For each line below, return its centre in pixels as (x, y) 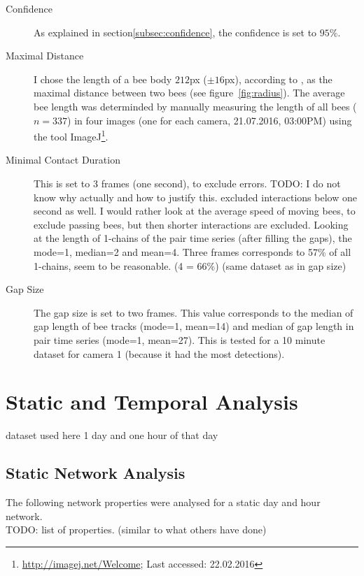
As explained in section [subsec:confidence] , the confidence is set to (175, 32)
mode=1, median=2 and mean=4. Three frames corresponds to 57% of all (192, 251)
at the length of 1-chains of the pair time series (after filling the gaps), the (193, 238)
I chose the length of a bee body (103, 79)
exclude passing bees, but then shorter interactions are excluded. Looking (191, 224)
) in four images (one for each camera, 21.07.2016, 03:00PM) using (210, 120)
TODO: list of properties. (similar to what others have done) (136, 530)
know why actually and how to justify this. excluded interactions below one (195, 197)
